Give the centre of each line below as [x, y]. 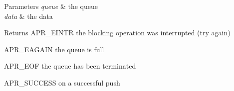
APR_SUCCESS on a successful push [62, 82]
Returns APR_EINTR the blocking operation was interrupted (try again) [117, 33]
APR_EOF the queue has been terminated [70, 66]
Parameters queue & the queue [51, 6]
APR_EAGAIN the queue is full [54, 49]
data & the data [28, 16]
